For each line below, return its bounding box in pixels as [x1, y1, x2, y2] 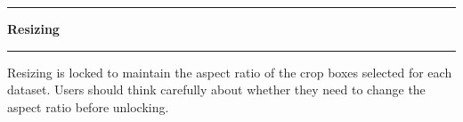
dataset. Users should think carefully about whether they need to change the [7, 80, 426, 99]
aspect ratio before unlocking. [7, 97, 169, 116]
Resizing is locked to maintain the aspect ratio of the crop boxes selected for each [7, 62, 452, 81]
